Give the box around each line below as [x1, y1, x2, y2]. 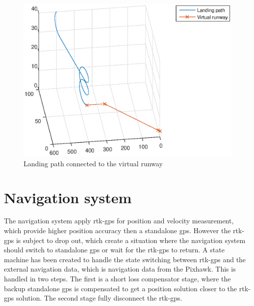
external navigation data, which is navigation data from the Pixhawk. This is [4, 264, 236, 274]
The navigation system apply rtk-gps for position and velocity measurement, [4, 215, 234, 226]
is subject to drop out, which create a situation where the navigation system [16, 235, 246, 245]
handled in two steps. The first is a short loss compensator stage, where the [4, 274, 231, 283]
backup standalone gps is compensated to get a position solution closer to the [4, 283, 237, 293]
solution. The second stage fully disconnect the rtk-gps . [16, 293, 182, 303]
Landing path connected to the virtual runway [24, 158, 163, 168]
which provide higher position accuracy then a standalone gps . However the [4, 225, 231, 236]
